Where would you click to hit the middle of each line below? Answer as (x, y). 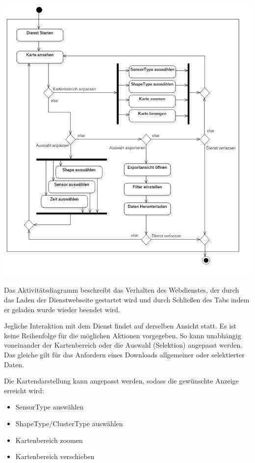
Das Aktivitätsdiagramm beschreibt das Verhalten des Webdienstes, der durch (122, 290)
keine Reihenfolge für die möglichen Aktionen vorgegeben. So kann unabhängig (123, 335)
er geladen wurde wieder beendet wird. (62, 309)
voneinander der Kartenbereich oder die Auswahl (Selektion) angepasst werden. (123, 345)
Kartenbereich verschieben (55, 456)
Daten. (14, 364)
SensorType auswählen (50, 407)
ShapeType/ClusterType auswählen (69, 423)
